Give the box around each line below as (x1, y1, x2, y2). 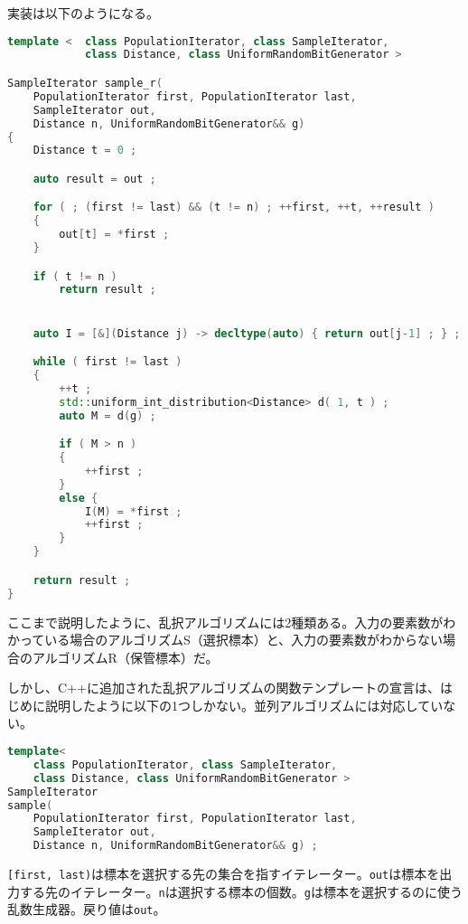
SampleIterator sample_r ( (7, 77, 163, 90)
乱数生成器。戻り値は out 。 (7, 900, 166, 919)
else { (59, 491, 98, 504)
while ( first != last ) (33, 355, 183, 369)
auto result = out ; (33, 172, 156, 185)
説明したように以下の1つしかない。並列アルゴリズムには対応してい (44, 695, 444, 714)
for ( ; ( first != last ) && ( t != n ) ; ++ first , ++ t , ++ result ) (33, 201, 435, 214)
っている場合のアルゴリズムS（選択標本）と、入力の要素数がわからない (19, 630, 444, 649)
